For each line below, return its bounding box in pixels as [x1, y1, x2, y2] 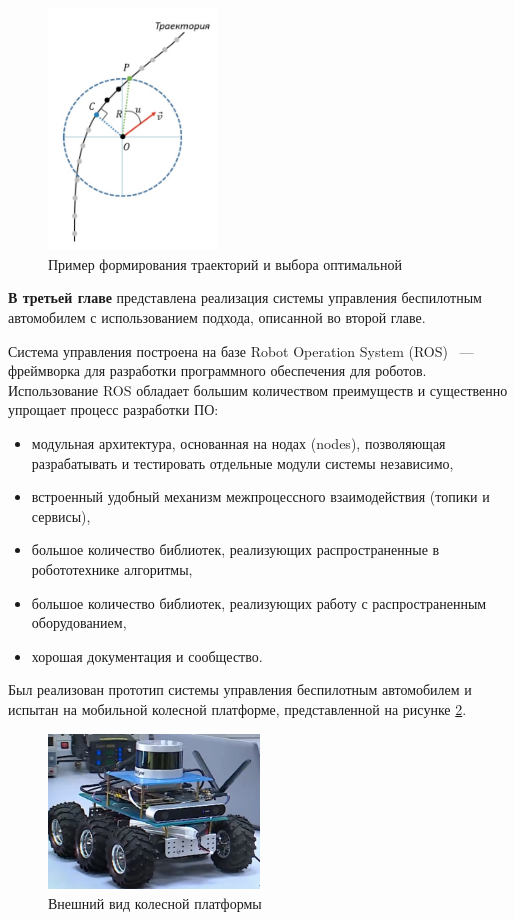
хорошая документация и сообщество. [31, 645, 263, 666]
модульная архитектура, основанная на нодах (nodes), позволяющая [31, 433, 446, 454]
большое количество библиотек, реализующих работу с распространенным [31, 592, 487, 613]
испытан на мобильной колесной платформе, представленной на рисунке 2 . [8, 698, 467, 719]
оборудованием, [31, 612, 127, 633]
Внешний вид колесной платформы [48, 892, 262, 913]
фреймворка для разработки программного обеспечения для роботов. [8, 360, 427, 381]
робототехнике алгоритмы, [31, 558, 193, 579]
